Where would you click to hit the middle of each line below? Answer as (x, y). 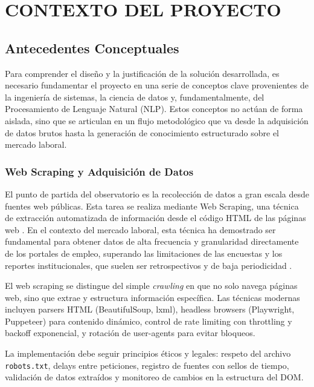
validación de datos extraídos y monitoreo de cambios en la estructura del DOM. (154, 377)
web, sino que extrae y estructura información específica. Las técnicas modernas (152, 297)
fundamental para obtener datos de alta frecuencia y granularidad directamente (152, 241)
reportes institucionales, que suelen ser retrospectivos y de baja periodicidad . (149, 265)
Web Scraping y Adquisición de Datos (99, 171)
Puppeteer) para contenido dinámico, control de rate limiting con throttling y (149, 321)
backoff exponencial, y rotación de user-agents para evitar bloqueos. (130, 333)
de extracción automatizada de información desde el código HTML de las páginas (155, 218)
